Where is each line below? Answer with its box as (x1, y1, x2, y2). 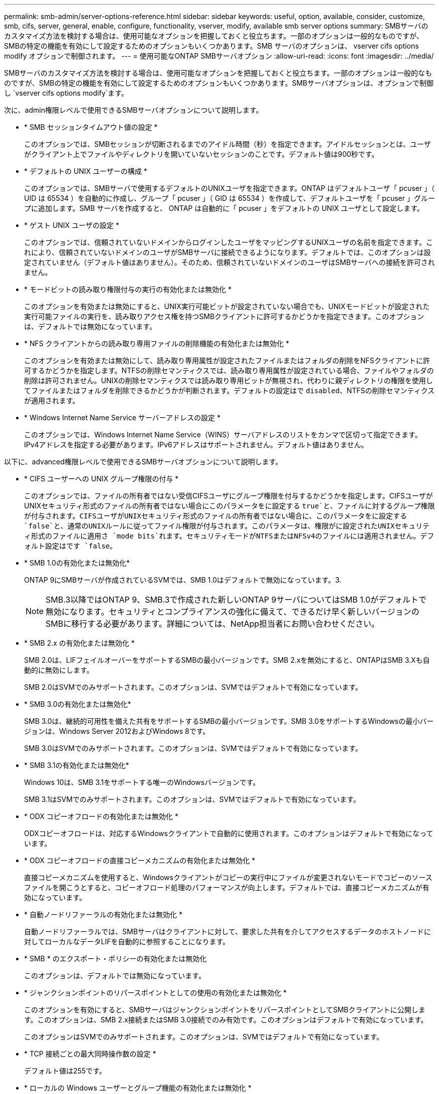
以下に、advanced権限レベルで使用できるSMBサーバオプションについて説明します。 (4, 457, 283, 466)
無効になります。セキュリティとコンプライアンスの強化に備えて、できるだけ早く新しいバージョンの (46, 607, 419, 617)
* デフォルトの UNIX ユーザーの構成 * (24, 167, 147, 175)
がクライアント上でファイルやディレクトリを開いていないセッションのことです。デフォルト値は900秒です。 (24, 150, 379, 158)
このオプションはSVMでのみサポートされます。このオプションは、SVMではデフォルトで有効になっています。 (24, 1032, 384, 1041)
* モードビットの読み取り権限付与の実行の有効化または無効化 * (24, 285, 232, 294)
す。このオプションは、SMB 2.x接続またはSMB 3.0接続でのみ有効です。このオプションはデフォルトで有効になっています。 (24, 1015, 428, 1024)
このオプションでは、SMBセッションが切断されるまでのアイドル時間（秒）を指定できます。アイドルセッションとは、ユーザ (24, 140, 431, 148)
